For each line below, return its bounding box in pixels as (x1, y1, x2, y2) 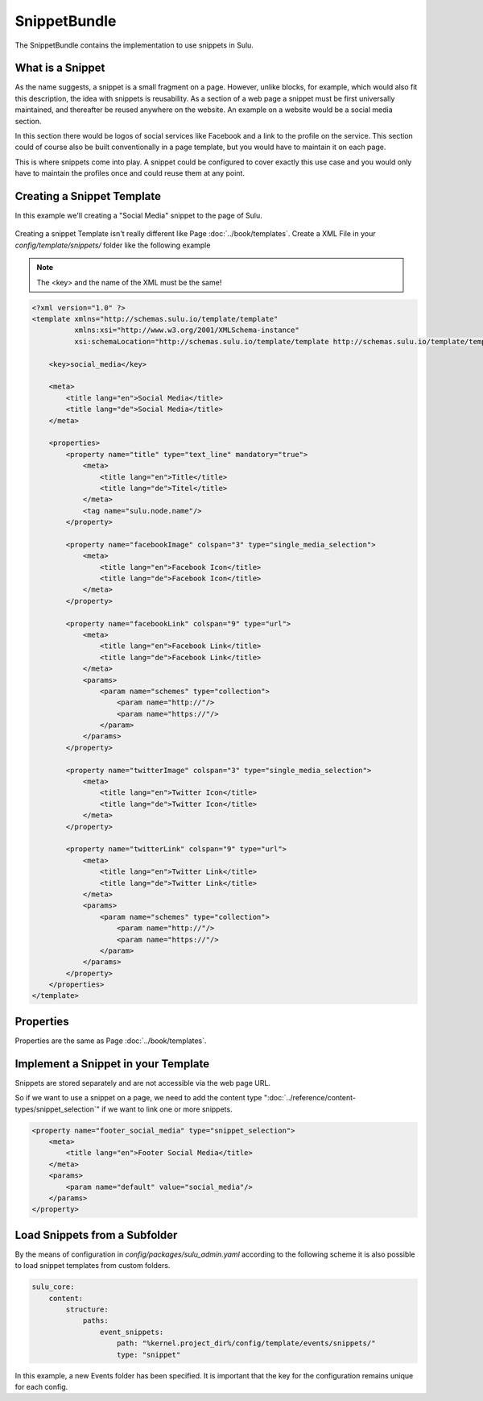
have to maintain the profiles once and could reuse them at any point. (14, 168, 246, 178)
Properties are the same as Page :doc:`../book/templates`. (14, 1036, 207, 1046)
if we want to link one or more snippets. (101, 1104, 233, 1114)
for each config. (14, 1382, 68, 1391)
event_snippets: (99, 1327, 164, 1337)
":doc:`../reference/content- (263, 1093, 356, 1103)
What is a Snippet (14, 61, 105, 75)
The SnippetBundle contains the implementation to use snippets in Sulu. (14, 40, 254, 50)
